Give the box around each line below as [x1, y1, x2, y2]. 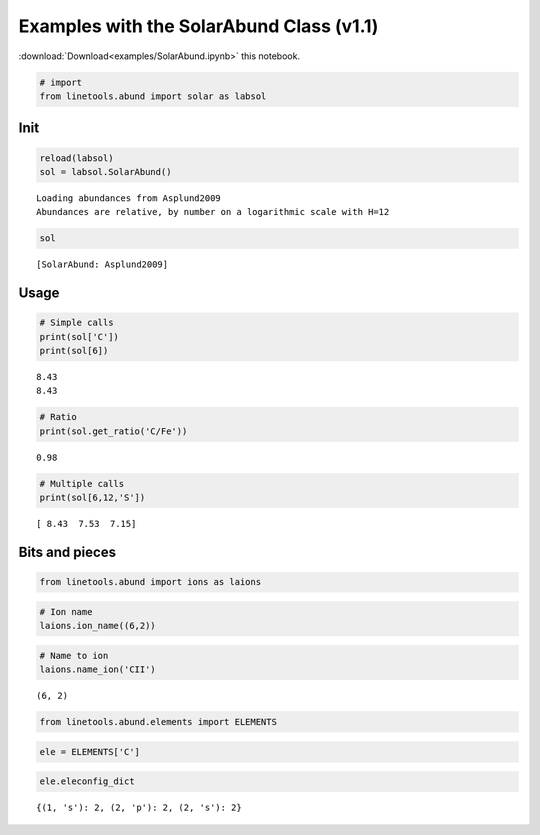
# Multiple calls [39, 478, 125, 489]
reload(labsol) [39, 152, 114, 164]
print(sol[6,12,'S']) [39, 492, 146, 504]
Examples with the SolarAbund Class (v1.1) [18, 15, 379, 37]
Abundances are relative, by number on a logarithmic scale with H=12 [36, 206, 390, 218]
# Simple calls [39, 317, 114, 329]
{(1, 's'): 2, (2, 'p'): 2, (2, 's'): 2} [36, 802, 242, 814]
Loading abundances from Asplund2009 [36, 192, 222, 204]
